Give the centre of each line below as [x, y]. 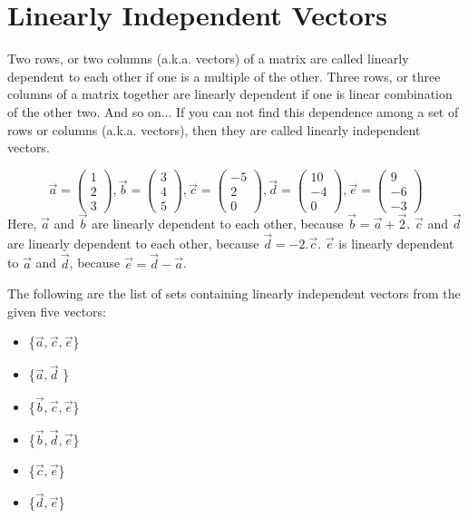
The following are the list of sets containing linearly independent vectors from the [234, 293]
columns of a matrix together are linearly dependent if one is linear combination [230, 94]
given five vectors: [57, 311]
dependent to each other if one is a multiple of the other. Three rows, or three [224, 76]
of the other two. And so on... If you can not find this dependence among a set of [233, 111]
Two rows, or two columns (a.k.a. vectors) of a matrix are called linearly [208, 59]
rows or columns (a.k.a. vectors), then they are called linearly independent [214, 129]
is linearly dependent [396, 243]
